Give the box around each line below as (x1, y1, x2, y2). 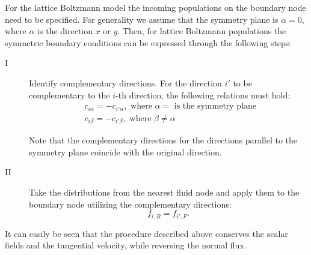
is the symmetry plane (174, 102, 257, 111)
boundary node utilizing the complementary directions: (29, 197, 232, 210)
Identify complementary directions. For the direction (29, 76, 222, 89)
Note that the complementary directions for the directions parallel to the (29, 134, 298, 146)
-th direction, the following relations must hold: (115, 88, 291, 101)
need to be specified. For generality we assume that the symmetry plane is (5, 13, 279, 25)
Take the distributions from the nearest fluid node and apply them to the (29, 185, 300, 198)
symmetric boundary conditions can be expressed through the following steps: (5, 36, 292, 49)
